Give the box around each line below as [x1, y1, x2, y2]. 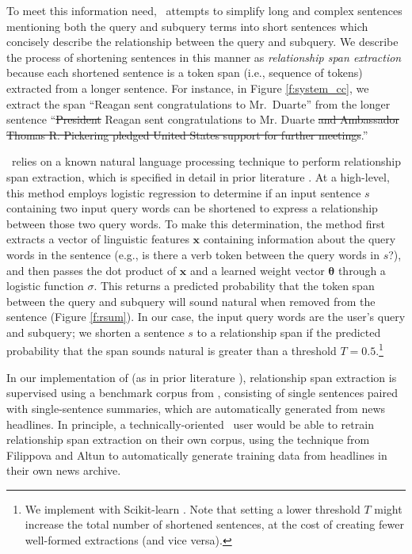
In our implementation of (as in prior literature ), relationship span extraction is [6, 369, 397, 385]
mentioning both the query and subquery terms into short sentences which [6, 17, 368, 34]
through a [338, 262, 386, 278]
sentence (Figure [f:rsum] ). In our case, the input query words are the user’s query [6, 308, 406, 325]
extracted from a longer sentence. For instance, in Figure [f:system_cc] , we [6, 79, 369, 96]
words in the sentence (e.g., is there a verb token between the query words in [6, 246, 380, 262]
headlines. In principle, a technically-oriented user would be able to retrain [6, 415, 374, 432]
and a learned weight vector [190, 262, 325, 278]
